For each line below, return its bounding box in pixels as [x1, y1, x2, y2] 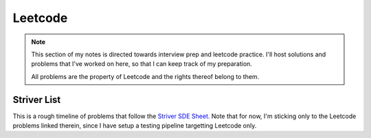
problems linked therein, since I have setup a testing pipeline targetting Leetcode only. [12, 122, 257, 130]
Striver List [12, 93, 61, 106]
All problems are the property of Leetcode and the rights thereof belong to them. [31, 72, 260, 80]
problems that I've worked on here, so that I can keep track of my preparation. [31, 60, 252, 68]
